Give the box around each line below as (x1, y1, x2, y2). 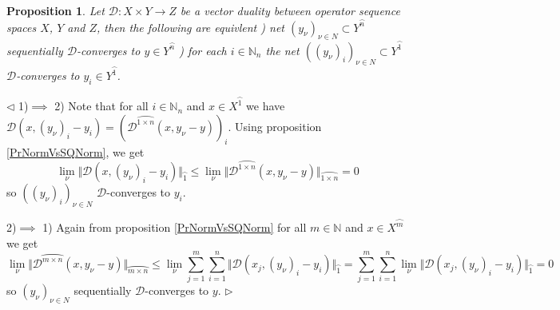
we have (246, 97, 285, 114)
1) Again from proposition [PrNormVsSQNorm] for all (42, 219, 307, 236)
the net (265, 42, 300, 58)
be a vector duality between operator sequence (180, 2, 400, 18)
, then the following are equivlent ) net (97, 18, 284, 35)
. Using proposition (228, 117, 322, 134)
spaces (6, 18, 37, 35)
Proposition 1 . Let (6, 2, 105, 18)
